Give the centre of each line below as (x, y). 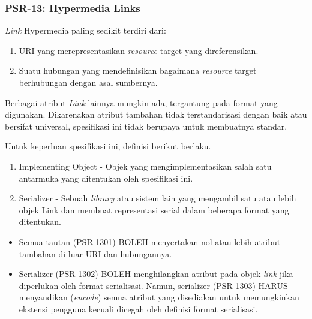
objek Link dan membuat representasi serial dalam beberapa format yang (154, 210)
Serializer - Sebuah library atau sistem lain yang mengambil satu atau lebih (157, 198)
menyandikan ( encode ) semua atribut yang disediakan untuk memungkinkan (159, 297)
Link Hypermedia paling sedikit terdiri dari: (85, 30)
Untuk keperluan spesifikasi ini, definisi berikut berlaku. (108, 146)
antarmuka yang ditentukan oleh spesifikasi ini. (106, 178)
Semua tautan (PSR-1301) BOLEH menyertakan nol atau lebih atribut (150, 241)
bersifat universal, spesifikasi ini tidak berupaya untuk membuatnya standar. (146, 126)
